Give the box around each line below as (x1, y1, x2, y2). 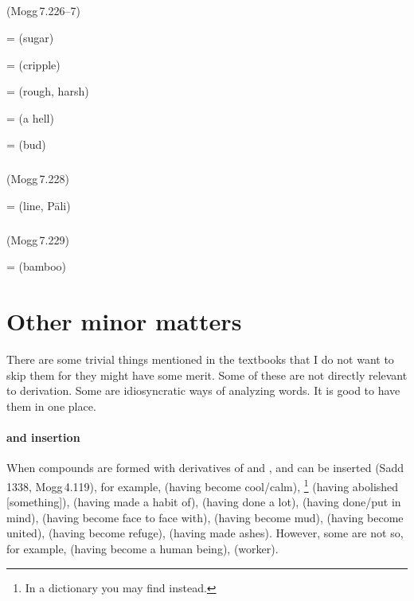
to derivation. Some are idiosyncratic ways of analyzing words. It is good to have (6, 382, 400, 399)
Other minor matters (6, 305, 242, 338)
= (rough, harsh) (6, 83, 89, 100)
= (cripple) (6, 56, 61, 72)
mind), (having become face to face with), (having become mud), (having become (6, 509, 404, 525)
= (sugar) (6, 29, 54, 45)
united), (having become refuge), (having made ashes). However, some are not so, (6, 525, 404, 541)
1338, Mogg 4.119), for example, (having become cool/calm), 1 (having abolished (6, 475, 399, 494)
